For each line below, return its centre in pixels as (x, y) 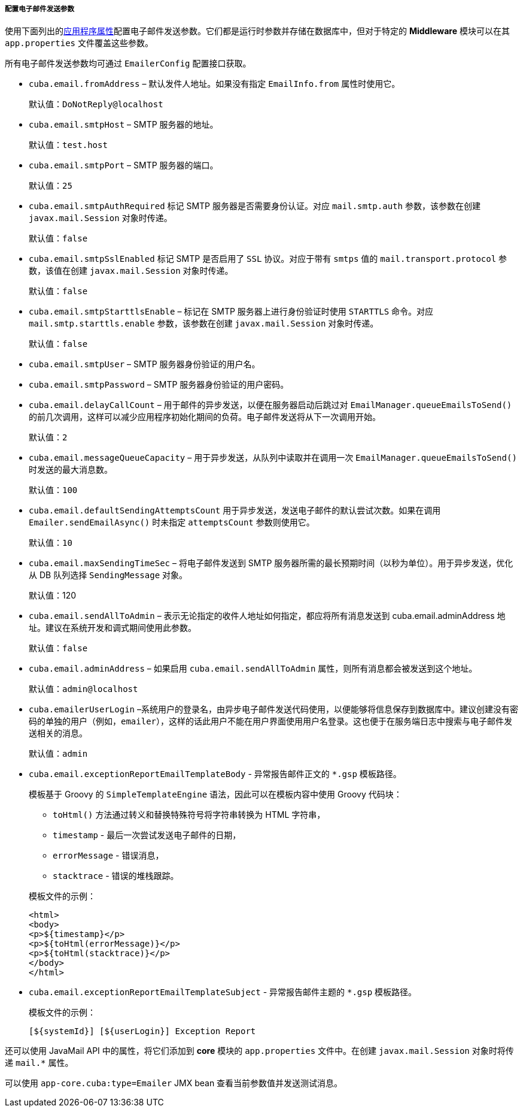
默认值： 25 (51, 186)
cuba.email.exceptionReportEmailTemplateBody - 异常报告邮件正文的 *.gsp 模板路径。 (215, 774)
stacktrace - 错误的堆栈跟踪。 (116, 876)
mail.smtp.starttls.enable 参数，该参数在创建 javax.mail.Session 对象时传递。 (204, 324)
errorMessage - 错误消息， (108, 856)
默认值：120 (53, 596)
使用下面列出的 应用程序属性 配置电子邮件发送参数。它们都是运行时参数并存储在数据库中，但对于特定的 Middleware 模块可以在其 (257, 31)
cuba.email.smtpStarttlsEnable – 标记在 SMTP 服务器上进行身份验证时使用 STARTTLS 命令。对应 (231, 312)
